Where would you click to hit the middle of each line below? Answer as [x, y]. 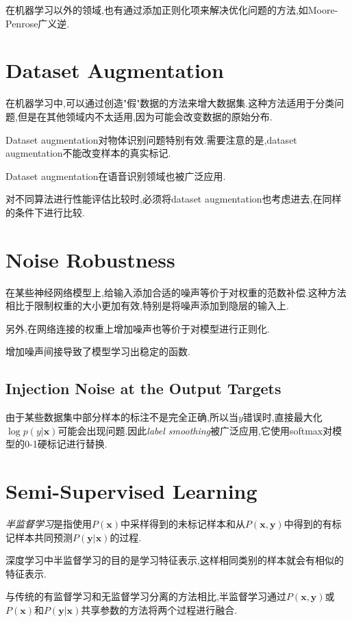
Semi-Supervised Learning [131, 491]
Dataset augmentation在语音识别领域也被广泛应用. [116, 176]
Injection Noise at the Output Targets [143, 388]
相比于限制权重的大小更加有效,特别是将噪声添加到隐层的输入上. [147, 306]
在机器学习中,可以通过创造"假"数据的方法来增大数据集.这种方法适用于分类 [170, 103]
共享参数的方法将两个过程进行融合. [159, 610]
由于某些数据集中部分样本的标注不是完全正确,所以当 [122, 417]
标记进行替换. [77, 444]
